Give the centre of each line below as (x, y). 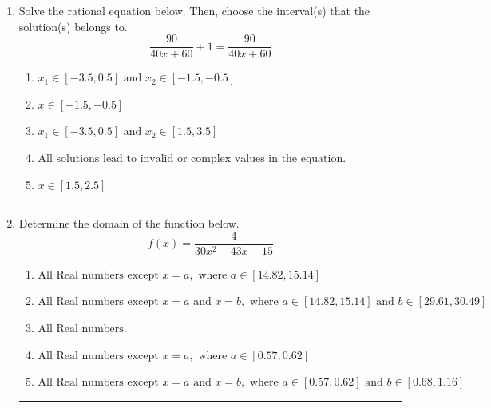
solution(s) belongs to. (73, 26)
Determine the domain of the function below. (129, 223)
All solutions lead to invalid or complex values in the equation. (192, 159)
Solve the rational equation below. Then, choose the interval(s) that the (194, 10)
